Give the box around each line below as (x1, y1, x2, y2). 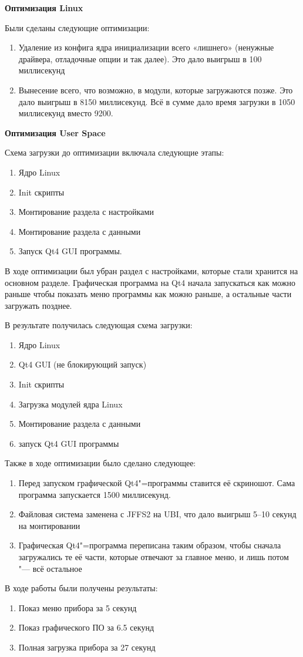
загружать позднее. (5, 299, 72, 311)
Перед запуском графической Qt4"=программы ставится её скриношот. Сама (18, 477, 295, 489)
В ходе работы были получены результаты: (5, 582, 158, 594)
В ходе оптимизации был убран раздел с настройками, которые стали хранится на (5, 264, 298, 277)
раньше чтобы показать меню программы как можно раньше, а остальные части (5, 288, 292, 300)
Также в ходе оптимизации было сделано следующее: (5, 457, 196, 469)
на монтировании (18, 519, 80, 531)
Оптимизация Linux (5, 2, 83, 14)
